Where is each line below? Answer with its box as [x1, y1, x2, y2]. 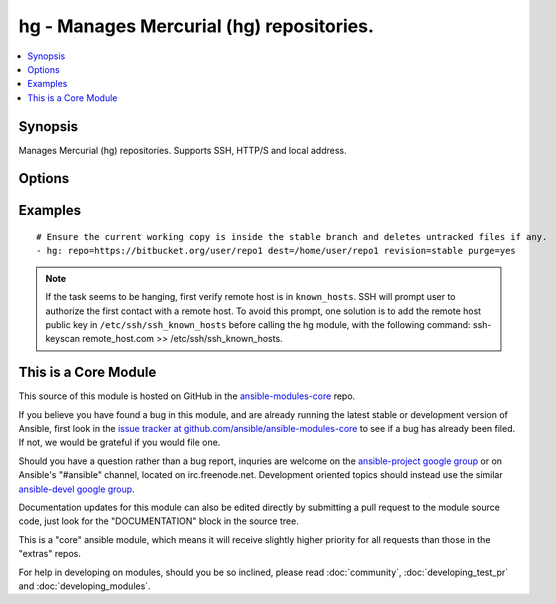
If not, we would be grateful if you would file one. [18, 436, 221, 449]
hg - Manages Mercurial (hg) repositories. [18, 15, 375, 37]
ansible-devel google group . [18, 483, 135, 495]
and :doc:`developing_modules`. [18, 580, 151, 592]
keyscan [45, 333, 80, 345]
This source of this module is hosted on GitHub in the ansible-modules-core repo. [18, 390, 356, 402]
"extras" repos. [18, 548, 82, 560]
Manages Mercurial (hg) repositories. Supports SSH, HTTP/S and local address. [18, 144, 347, 156]
